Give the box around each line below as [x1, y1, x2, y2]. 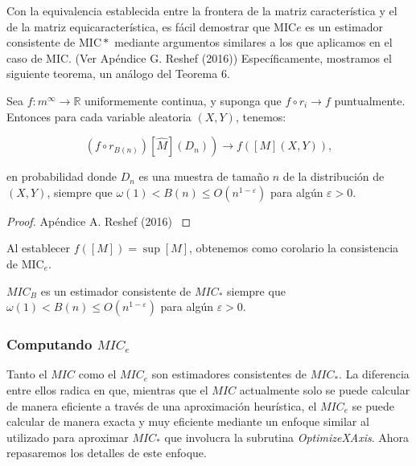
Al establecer [6, 239, 71, 256]
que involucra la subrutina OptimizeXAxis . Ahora [164, 428, 410, 445]
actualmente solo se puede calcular [239, 381, 410, 398]
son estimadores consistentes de [151, 366, 307, 382]
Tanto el [6, 366, 47, 382]
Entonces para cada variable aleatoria [6, 108, 192, 125]
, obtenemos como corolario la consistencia [189, 239, 399, 256]
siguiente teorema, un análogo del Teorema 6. [6, 65, 230, 82]
